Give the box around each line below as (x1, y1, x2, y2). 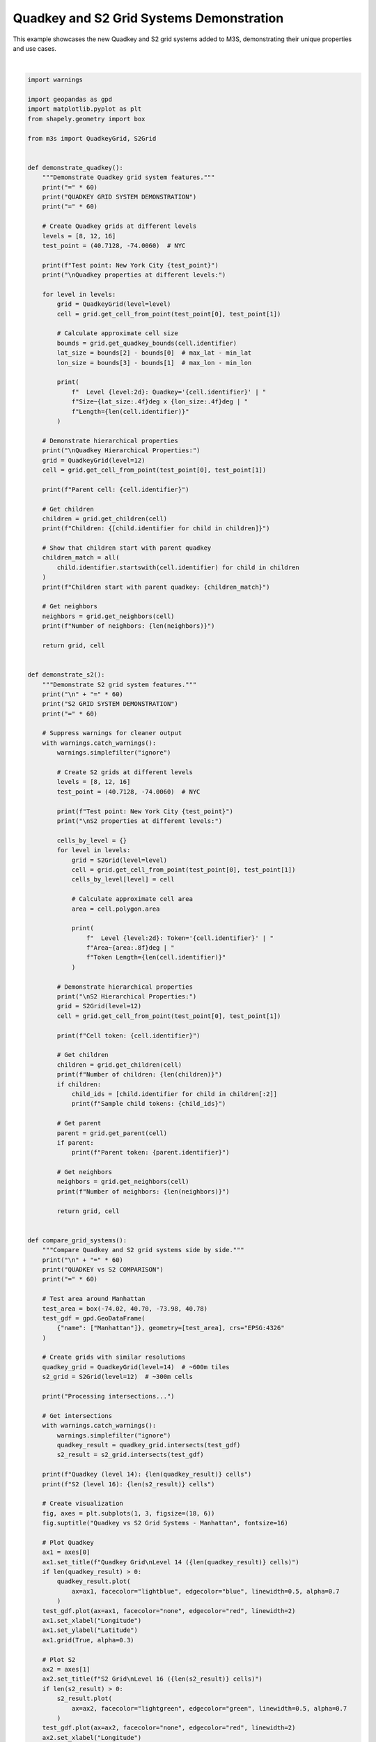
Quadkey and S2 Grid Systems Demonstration (13, 10, 284, 26)
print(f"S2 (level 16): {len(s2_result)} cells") (42, 1480, 215, 1488)
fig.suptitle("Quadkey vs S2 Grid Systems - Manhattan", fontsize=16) (42, 1519, 289, 1527)
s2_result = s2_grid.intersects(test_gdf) (56, 1451, 205, 1459)
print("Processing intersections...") (42, 1392, 175, 1401)
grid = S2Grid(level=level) (71, 856, 167, 864)
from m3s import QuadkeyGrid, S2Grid (27, 134, 157, 142)
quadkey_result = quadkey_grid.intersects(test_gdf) (56, 1441, 241, 1449)
